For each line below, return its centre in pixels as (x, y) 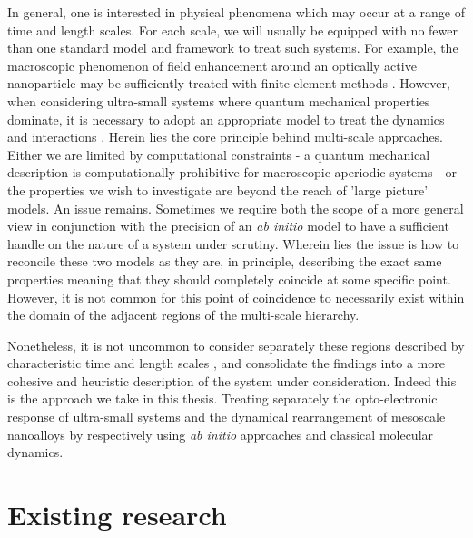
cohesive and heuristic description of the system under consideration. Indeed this (232, 380)
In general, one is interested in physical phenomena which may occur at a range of (236, 12)
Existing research (117, 515)
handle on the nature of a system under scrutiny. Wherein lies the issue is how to (233, 243)
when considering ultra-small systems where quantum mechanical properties (219, 100)
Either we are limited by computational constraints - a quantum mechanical (219, 154)
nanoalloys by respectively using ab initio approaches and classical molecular (221, 434)
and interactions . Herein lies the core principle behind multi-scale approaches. (226, 137)
